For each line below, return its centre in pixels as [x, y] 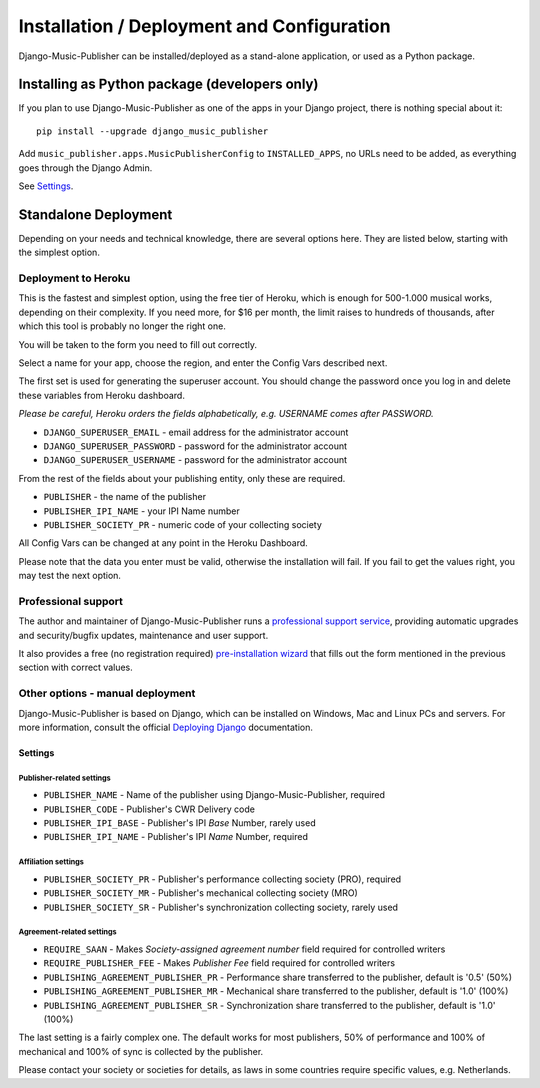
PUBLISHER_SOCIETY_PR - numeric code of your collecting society [182, 524]
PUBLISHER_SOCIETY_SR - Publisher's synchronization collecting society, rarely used [221, 907]
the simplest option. [59, 252]
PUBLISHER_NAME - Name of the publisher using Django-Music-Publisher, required [214, 795]
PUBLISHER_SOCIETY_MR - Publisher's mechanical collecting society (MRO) [201, 893]
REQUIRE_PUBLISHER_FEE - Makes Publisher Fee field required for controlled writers [219, 963]
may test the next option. [70, 576]
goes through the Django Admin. [85, 167]
